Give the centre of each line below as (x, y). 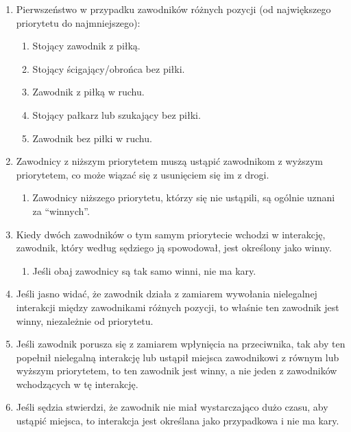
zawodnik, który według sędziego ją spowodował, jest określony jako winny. (174, 248)
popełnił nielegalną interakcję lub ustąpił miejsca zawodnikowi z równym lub (178, 357)
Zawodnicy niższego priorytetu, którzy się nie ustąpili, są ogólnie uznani (184, 197)
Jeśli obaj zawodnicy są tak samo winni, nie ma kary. (144, 270)
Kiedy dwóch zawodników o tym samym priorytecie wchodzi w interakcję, (171, 234)
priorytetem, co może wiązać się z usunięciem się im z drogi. (143, 174)
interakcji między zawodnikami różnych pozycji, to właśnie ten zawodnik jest (178, 307)
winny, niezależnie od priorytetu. (85, 320)
